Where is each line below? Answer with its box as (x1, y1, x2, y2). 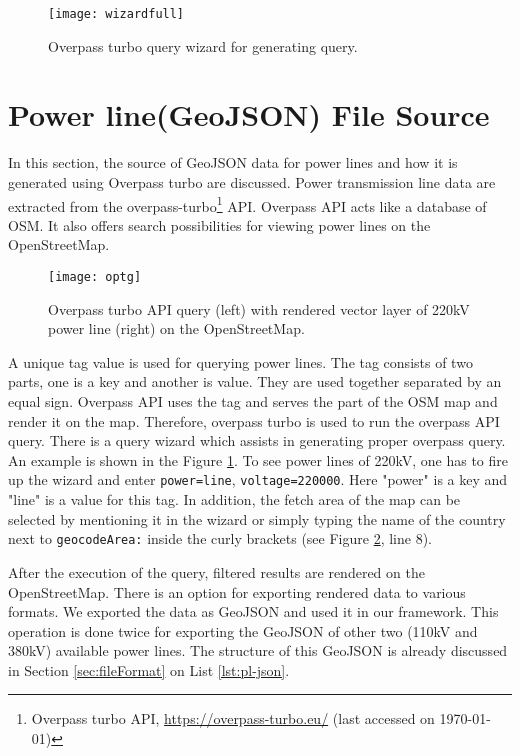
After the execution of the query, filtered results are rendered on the (8, 561, 425, 582)
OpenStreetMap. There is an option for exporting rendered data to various (8, 581, 466, 602)
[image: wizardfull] (48, 7, 185, 21)
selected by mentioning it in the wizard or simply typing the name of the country (8, 508, 506, 529)
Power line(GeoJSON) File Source (8, 94, 490, 135)
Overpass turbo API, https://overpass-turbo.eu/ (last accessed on (31, 708, 435, 729)
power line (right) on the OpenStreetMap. (48, 318, 305, 339)
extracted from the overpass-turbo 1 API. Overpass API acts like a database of (8, 192, 487, 216)
